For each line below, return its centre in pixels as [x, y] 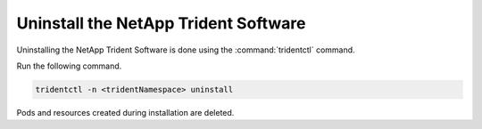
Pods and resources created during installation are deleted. [125, 112]
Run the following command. [69, 66]
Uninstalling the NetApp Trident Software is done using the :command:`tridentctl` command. [186, 50]
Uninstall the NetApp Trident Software [161, 23]
